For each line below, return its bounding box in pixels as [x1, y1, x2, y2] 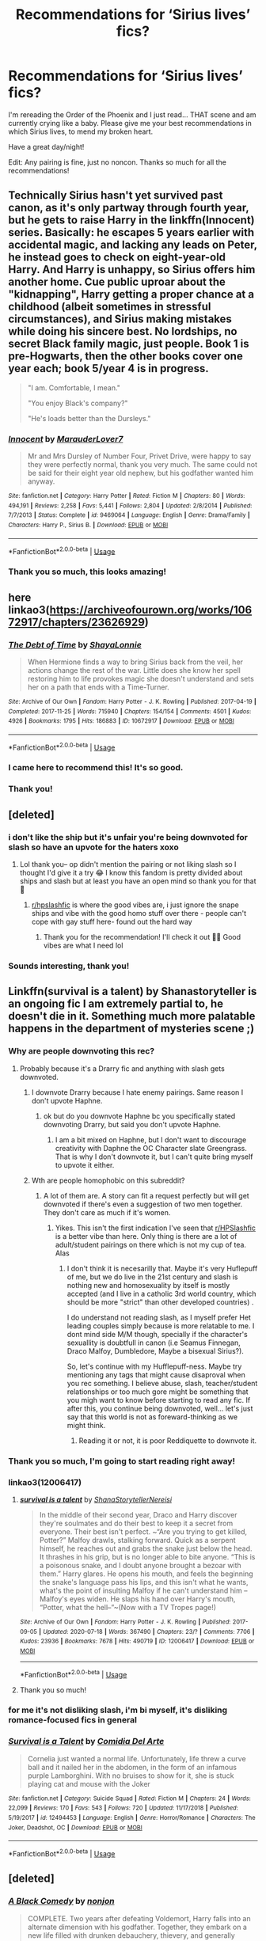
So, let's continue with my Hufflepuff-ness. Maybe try [66, 1362, 242, 1371]
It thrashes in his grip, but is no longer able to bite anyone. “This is [39, 1552, 256, 1561]
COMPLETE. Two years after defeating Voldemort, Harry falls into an [27, 1913, 251, 1923]
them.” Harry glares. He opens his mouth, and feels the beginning [39, 1569, 253, 1578]
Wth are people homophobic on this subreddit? [31, 1176, 185, 1185]
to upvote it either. [55, 1160, 115, 1169]
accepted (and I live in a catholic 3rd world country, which [66, 1289, 256, 1298]
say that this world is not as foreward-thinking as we [66, 1411, 238, 1422]
